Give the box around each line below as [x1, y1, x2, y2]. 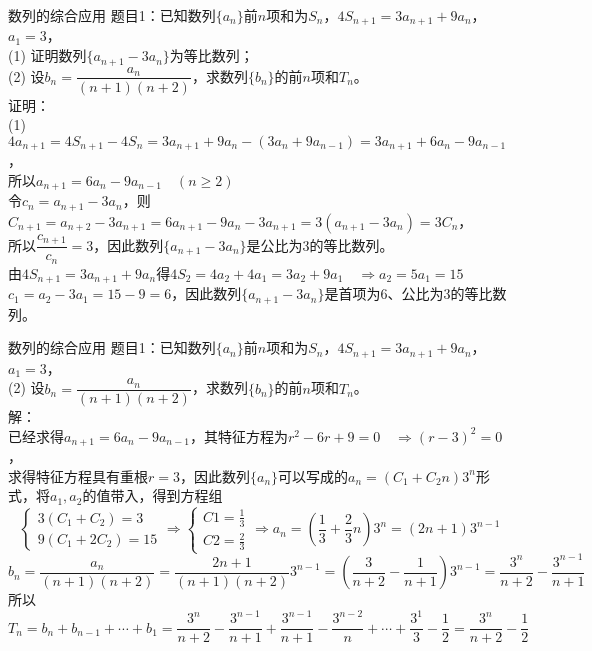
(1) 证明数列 [8, 45, 87, 66]
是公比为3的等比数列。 [246, 234, 394, 255]
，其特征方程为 [189, 425, 288, 446]
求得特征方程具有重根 [8, 465, 148, 486]
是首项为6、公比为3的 [324, 283, 465, 304]
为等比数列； [169, 45, 254, 66]
